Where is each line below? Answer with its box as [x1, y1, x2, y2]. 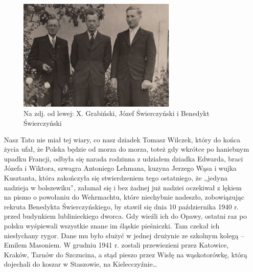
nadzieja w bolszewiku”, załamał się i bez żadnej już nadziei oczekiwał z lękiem [4, 182, 242, 192]
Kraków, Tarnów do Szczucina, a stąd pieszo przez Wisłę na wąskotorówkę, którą [4, 249, 248, 259]
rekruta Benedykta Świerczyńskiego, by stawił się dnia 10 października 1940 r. [4, 201, 239, 211]
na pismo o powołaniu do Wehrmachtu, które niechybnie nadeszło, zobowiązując [4, 192, 245, 202]
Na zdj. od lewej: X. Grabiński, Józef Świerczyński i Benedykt [23, 108, 209, 118]
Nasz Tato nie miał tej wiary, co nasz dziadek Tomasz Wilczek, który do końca [4, 134, 240, 144]
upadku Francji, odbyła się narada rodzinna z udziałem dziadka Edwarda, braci [4, 153, 243, 163]
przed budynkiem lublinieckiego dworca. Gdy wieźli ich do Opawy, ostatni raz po [4, 211, 247, 221]
